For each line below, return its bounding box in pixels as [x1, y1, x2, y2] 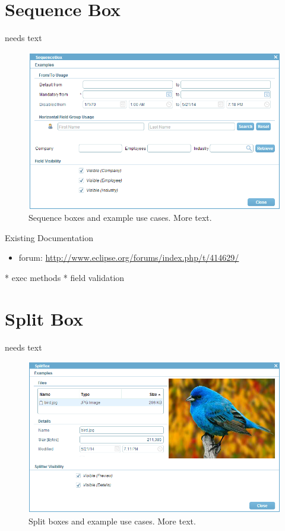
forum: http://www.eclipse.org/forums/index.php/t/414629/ [18, 251, 239, 264]
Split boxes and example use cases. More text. [28, 515, 196, 527]
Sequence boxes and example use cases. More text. [28, 211, 212, 224]
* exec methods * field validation [5, 271, 125, 283]
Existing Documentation [5, 231, 94, 243]
